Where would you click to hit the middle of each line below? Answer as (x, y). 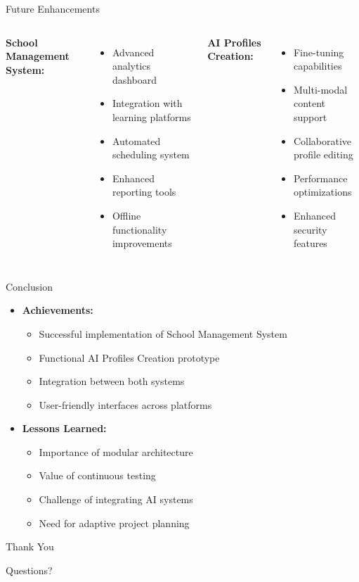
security (310, 229)
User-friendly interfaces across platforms (125, 404)
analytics (131, 66)
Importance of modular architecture (116, 451)
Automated (136, 140)
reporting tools (144, 192)
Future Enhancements (53, 8)
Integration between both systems (112, 381)
